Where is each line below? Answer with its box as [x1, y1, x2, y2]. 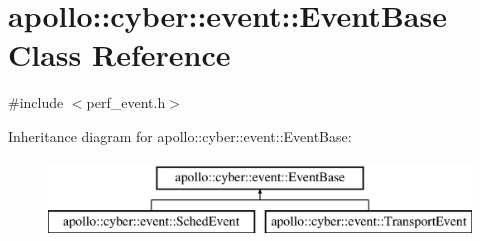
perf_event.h [86, 92, 166, 113]
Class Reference [8, 34, 231, 75]
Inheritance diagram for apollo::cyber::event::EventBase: [8, 125, 352, 146]
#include [8, 92, 64, 113]
